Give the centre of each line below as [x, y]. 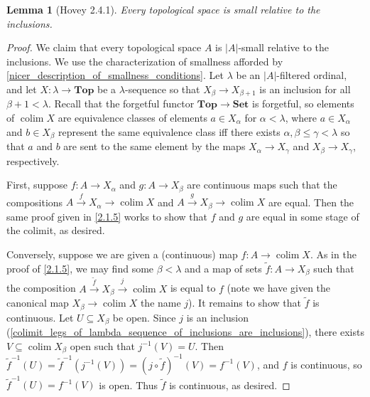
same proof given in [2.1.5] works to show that [107, 216]
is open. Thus [128, 385]
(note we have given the [279, 288]
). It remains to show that [245, 303]
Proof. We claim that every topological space [104, 47]
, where [301, 118]
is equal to [193, 288]
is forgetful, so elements [303, 104]
